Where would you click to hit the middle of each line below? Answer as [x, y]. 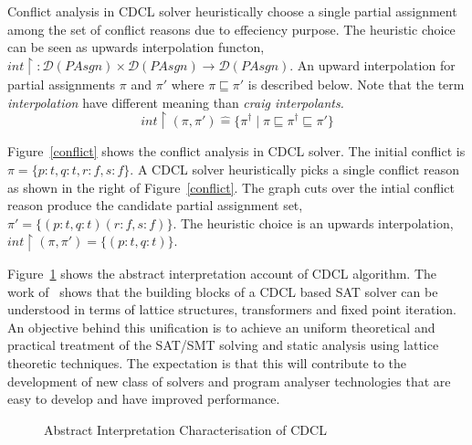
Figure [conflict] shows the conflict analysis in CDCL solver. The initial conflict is [236, 151]
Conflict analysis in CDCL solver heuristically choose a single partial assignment [232, 11]
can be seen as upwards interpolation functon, [136, 47]
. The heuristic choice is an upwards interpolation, [313, 222]
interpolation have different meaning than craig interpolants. [176, 102]
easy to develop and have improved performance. [144, 399]
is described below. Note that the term [356, 85]
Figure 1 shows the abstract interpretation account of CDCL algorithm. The [222, 273]
